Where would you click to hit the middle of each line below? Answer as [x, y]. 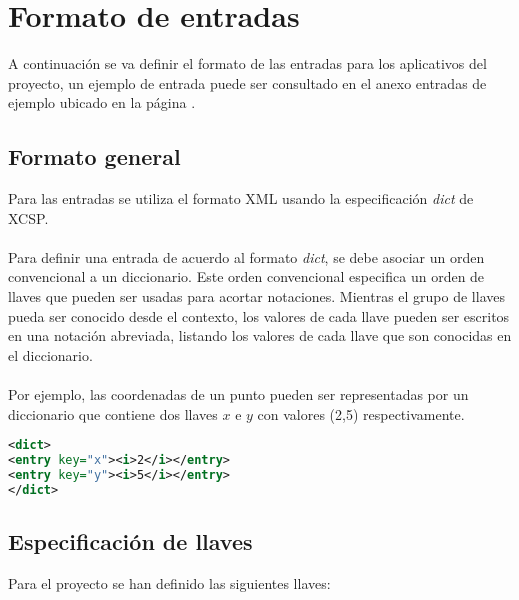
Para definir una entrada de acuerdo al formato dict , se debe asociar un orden [246, 256]
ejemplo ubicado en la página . [102, 102]
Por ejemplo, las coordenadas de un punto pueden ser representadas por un [238, 394]
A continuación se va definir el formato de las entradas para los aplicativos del [247, 63]
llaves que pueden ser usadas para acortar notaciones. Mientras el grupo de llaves [256, 296]
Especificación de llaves [130, 541]
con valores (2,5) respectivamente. [361, 413]
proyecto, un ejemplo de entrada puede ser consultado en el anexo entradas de [247, 82]
